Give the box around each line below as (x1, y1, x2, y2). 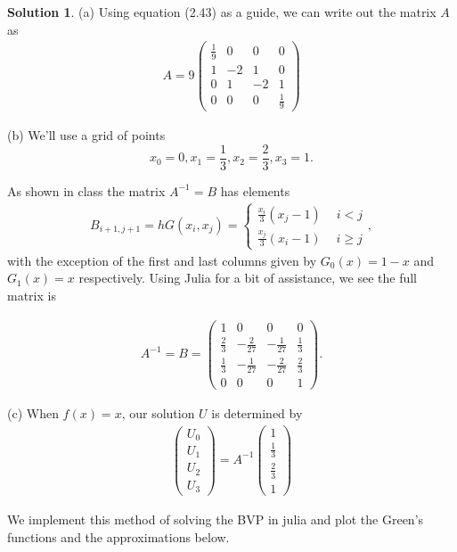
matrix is (7, 285, 56, 304)
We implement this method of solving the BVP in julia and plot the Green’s (7, 509, 424, 528)
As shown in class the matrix (7, 181, 166, 200)
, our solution (121, 404, 195, 423)
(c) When (7, 404, 59, 423)
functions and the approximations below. (7, 527, 230, 546)
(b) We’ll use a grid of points (7, 126, 166, 144)
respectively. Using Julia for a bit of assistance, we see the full (78, 268, 418, 287)
